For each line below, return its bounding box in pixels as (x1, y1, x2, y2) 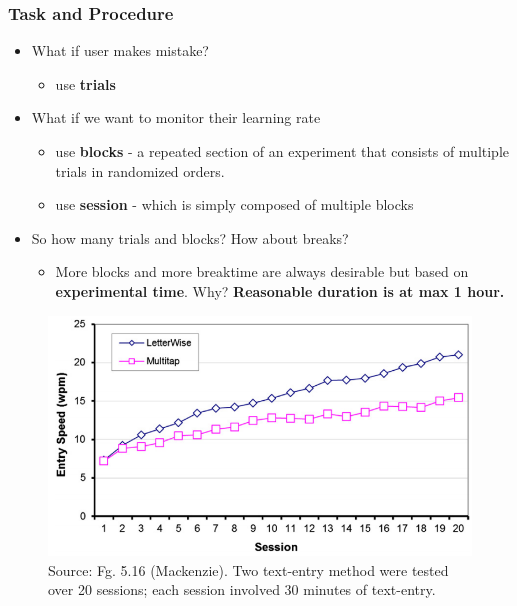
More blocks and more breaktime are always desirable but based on (55, 261, 469, 282)
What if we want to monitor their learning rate (31, 107, 321, 128)
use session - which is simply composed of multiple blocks (55, 194, 414, 215)
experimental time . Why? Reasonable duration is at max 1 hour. (55, 280, 505, 301)
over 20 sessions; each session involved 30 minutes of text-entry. (48, 579, 436, 600)
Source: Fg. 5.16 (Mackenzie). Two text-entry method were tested (48, 559, 449, 580)
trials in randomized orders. (55, 160, 225, 181)
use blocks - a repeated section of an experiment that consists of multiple (55, 141, 510, 161)
